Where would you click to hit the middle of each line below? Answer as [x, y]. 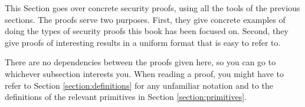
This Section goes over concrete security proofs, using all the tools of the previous [152, 8]
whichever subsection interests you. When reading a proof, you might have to [144, 73]
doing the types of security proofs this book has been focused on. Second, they [147, 31]
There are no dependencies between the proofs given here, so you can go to [140, 62]
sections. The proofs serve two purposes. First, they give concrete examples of [145, 19]
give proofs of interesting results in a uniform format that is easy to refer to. [143, 42]
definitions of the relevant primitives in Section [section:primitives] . [126, 97]
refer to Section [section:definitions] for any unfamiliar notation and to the [139, 85]
